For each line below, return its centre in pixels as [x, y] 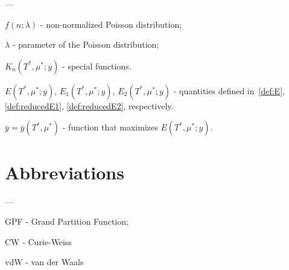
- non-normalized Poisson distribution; [111, 24]
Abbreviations [65, 172]
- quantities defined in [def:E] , [229, 90]
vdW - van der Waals [44, 262]
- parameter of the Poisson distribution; [86, 44]
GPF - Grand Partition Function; [67, 221]
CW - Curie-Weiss [39, 241]
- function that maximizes [110, 127]
